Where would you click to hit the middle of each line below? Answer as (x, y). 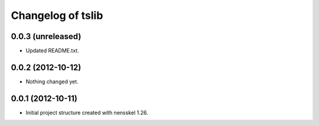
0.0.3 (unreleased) (46, 36)
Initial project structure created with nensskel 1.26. (87, 112)
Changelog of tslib (57, 15)
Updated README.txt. (52, 51)
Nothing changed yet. (52, 81)
